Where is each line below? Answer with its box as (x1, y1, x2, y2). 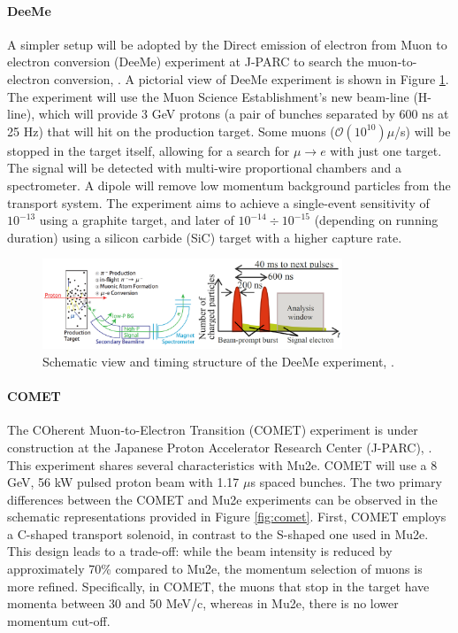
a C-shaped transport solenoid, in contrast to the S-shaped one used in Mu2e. (7, 524, 429, 543)
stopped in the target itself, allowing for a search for (7, 141, 290, 159)
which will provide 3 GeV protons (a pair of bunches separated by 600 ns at (38, 104, 449, 123)
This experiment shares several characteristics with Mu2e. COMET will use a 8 (7, 455, 438, 474)
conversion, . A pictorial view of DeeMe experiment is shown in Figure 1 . (53, 69, 449, 88)
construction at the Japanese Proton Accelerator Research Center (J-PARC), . (7, 437, 432, 456)
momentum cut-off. (7, 611, 111, 629)
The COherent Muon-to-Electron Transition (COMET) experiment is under (7, 421, 418, 439)
